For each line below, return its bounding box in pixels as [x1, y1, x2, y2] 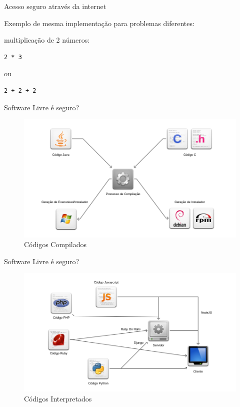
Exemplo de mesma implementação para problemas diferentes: [4, 18, 194, 28]
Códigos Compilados [24, 239, 86, 250]
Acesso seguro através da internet [4, 1, 106, 11]
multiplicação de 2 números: [4, 35, 90, 45]
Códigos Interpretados [24, 393, 92, 403]
